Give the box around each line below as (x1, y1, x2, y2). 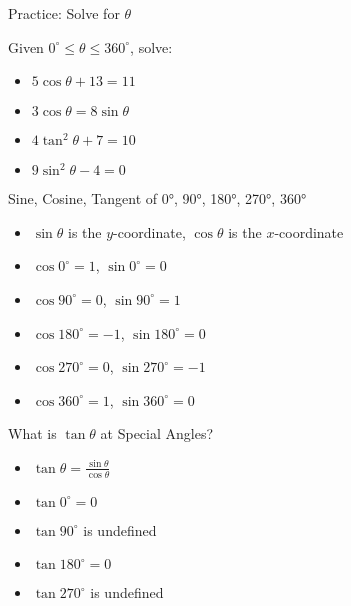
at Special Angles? (100, 423, 214, 444)
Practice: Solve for (8, 3, 120, 23)
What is (8, 423, 57, 444)
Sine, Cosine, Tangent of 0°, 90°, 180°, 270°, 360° (8, 188, 307, 209)
